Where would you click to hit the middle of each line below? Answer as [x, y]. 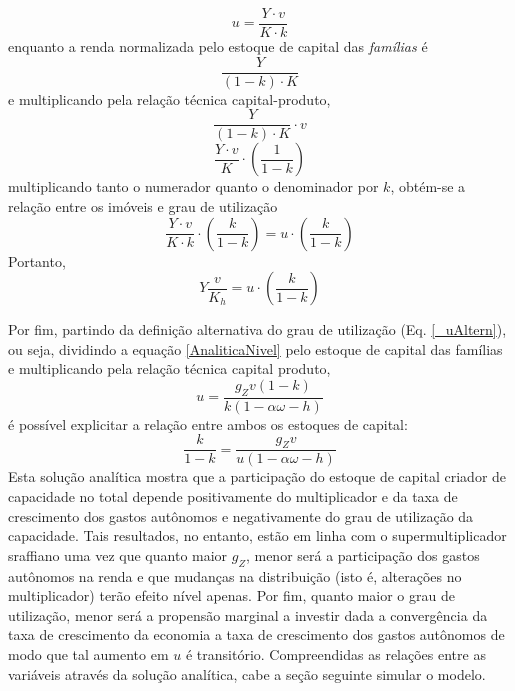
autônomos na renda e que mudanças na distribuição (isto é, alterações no [235, 575]
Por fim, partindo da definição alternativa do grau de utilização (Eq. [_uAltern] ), [257, 329]
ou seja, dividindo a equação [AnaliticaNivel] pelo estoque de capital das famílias [255, 348]
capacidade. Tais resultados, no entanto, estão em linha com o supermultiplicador [257, 535]
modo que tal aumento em [88, 653]
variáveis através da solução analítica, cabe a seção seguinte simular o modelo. [247, 673]
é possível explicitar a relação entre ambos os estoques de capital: [208, 423]
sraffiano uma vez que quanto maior [118, 554]
